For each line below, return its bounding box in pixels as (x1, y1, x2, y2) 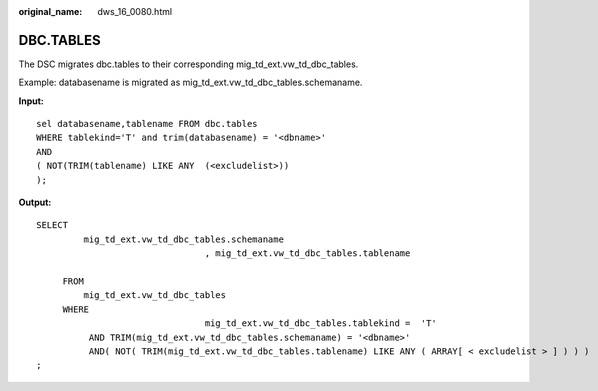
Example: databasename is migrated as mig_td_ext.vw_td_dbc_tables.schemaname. (18, 76, 363, 89)
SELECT (36, 220, 69, 231)
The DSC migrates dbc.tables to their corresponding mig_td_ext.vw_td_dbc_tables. (18, 58, 359, 70)
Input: (18, 95, 44, 107)
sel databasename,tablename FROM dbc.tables (36, 118, 259, 130)
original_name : (18, 6, 83, 17)
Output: (18, 196, 52, 209)
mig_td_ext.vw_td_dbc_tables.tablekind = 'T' (204, 318, 437, 329)
